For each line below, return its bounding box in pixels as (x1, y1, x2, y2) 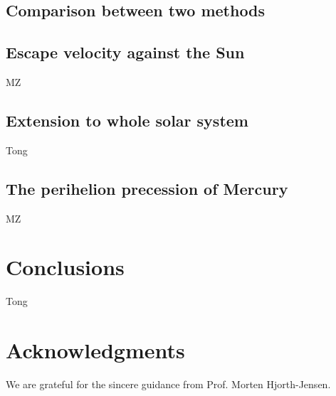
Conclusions (6, 252, 125, 282)
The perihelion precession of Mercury (6, 177, 288, 199)
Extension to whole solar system (6, 109, 248, 131)
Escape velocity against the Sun (6, 41, 245, 63)
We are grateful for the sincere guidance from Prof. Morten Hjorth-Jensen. (6, 377, 331, 392)
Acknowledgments (6, 336, 185, 365)
